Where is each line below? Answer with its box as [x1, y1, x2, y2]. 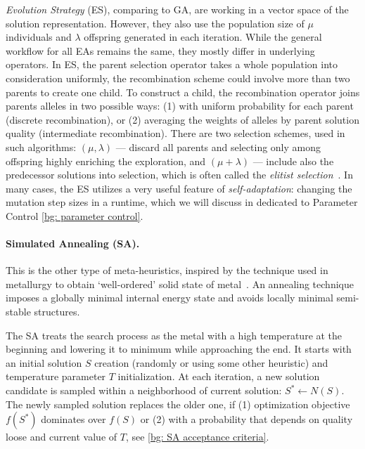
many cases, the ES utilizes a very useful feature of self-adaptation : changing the [6, 181, 352, 195]
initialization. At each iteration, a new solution [117, 369, 320, 384]
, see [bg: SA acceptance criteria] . [125, 429, 269, 444]
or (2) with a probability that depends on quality [140, 412, 353, 427]
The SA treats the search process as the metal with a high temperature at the [6, 327, 342, 342]
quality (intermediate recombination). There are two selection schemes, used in [6, 126, 345, 141]
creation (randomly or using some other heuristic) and [94, 355, 328, 370]
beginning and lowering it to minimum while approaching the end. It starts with [6, 341, 352, 356]
